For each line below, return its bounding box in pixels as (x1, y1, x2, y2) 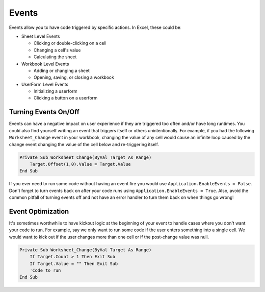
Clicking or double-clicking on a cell (33, 40, 106, 46)
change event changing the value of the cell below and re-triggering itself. (9, 141, 159, 147)
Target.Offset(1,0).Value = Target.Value (29, 161, 131, 167)
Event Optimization (9, 207, 69, 216)
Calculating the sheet (33, 54, 77, 60)
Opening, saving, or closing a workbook (33, 74, 114, 80)
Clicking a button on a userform (33, 95, 98, 101)
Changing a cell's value (33, 47, 81, 53)
